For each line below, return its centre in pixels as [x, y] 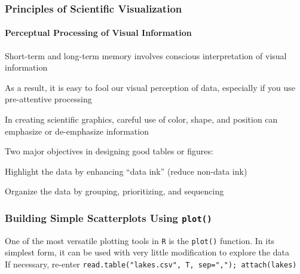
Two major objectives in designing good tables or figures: [109, 151]
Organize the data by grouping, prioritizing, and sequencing [114, 191]
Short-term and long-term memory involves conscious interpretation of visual [146, 55]
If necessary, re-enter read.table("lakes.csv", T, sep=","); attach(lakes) [151, 264]
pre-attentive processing [48, 99]
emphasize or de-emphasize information [77, 131]
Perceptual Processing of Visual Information [98, 33]
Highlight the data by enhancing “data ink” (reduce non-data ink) [126, 171]
